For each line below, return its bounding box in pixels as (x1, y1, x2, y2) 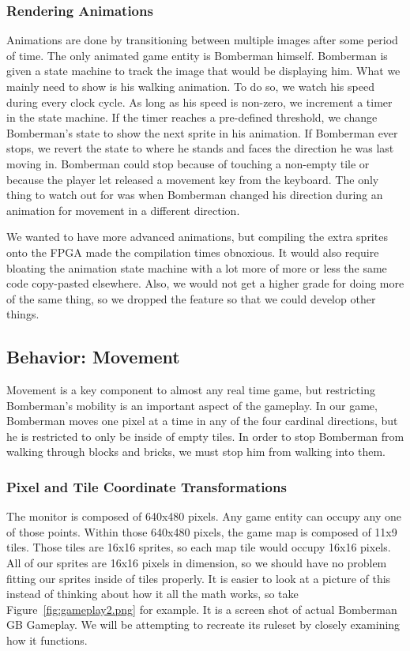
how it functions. (6, 632, 88, 649)
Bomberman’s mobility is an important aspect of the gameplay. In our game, (6, 397, 378, 413)
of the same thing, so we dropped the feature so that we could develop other (6, 290, 376, 307)
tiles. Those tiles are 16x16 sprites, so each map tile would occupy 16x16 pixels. (6, 539, 391, 555)
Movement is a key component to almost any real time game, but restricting (6, 382, 375, 398)
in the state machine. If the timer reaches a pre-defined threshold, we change (6, 109, 378, 126)
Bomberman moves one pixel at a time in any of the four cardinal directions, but (6, 412, 398, 429)
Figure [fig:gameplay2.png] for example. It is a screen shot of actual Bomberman (6, 600, 397, 617)
